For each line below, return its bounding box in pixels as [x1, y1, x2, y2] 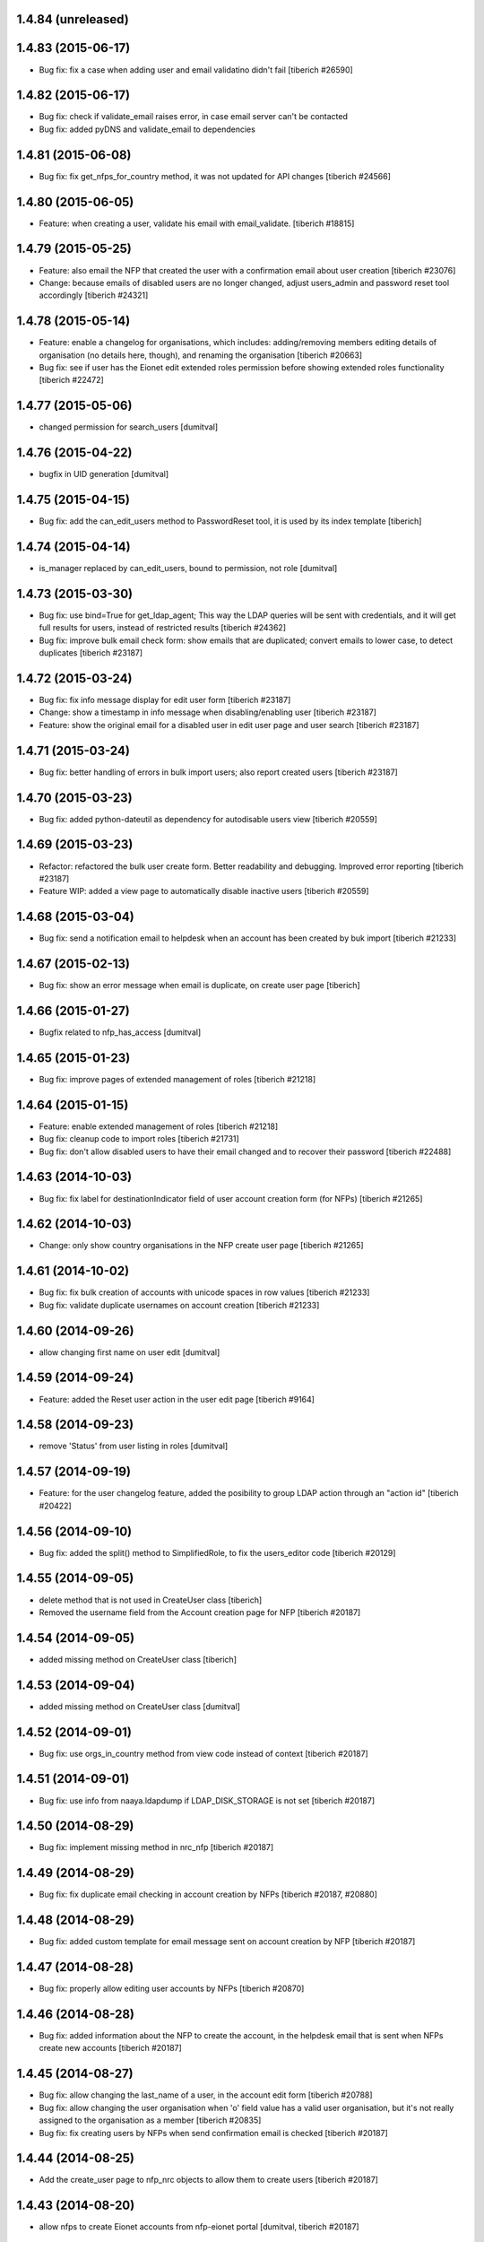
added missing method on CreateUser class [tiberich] [39, 1654, 238, 1664]
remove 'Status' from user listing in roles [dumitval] [39, 1440, 229, 1452]
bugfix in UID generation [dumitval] [39, 469, 169, 480]
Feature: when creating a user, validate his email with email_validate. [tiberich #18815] [39, 218, 355, 229]
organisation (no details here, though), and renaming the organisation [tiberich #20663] [39, 350, 363, 361]
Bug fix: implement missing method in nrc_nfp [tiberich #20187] [39, 1842, 274, 1853]
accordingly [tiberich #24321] [39, 290, 149, 300]
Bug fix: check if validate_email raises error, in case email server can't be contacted [39, 111, 349, 122]
